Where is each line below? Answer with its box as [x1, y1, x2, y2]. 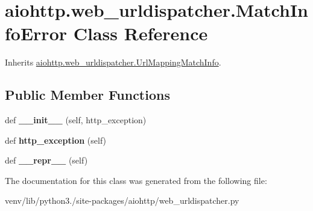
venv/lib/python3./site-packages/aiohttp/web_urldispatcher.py [5, 194, 239, 207]
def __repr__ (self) [5, 154, 88, 167]
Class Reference [73, 21, 208, 46]
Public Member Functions [5, 85, 170, 104]
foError [5, 21, 68, 46]
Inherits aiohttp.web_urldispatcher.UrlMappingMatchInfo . [5, 56, 221, 69]
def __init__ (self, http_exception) [5, 114, 147, 126]
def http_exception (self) [5, 133, 107, 146]
